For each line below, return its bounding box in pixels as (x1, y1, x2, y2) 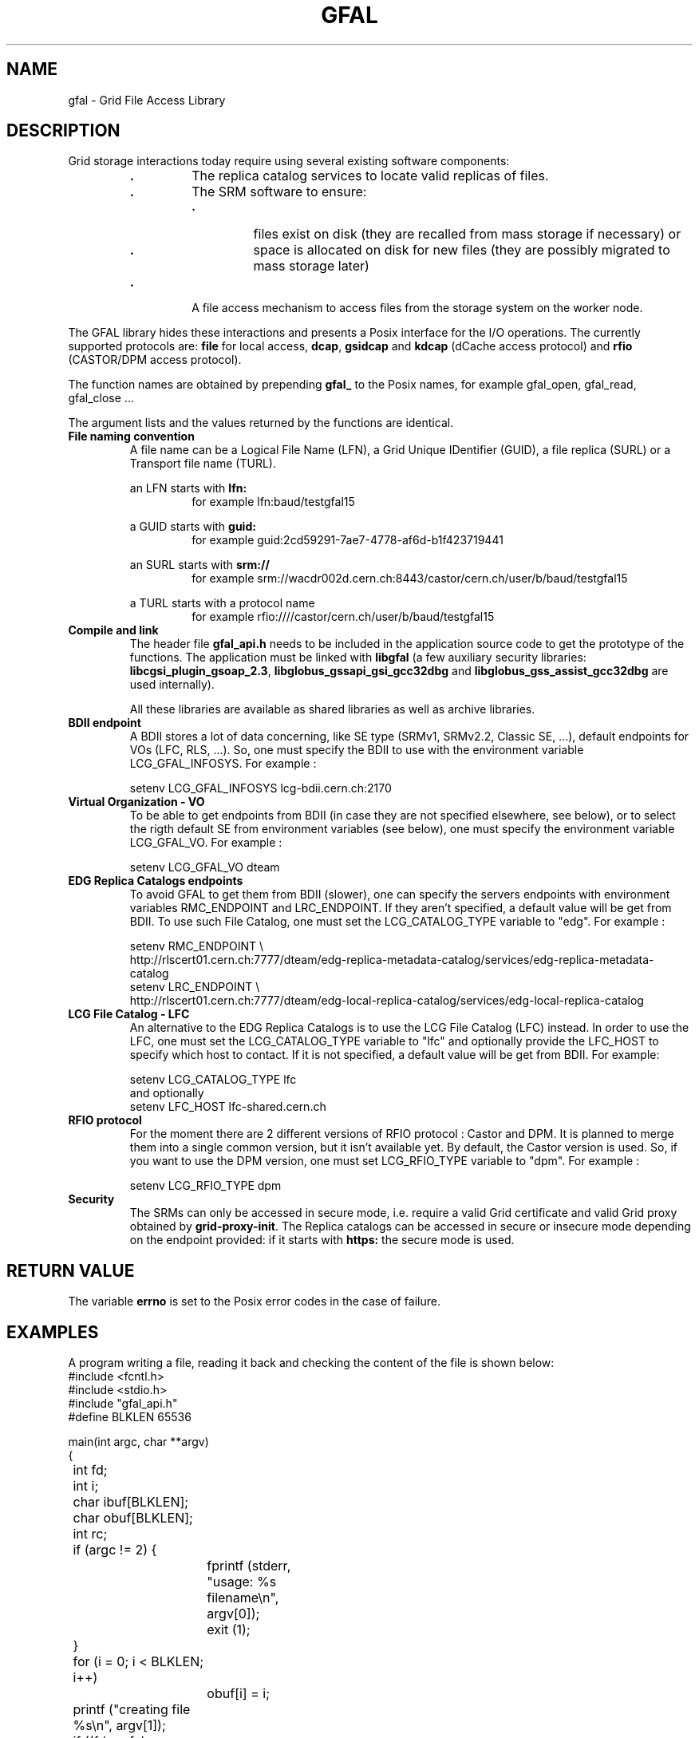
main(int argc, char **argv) (68, 1435, 209, 1449)
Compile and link (68, 623, 159, 638)
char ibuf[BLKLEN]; (73, 1494, 189, 1511)
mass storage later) (253, 258, 369, 275)
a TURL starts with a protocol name (129, 596, 315, 610)
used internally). (129, 677, 215, 692)
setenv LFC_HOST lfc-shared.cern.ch (129, 1100, 326, 1114)
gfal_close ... (68, 391, 134, 405)
